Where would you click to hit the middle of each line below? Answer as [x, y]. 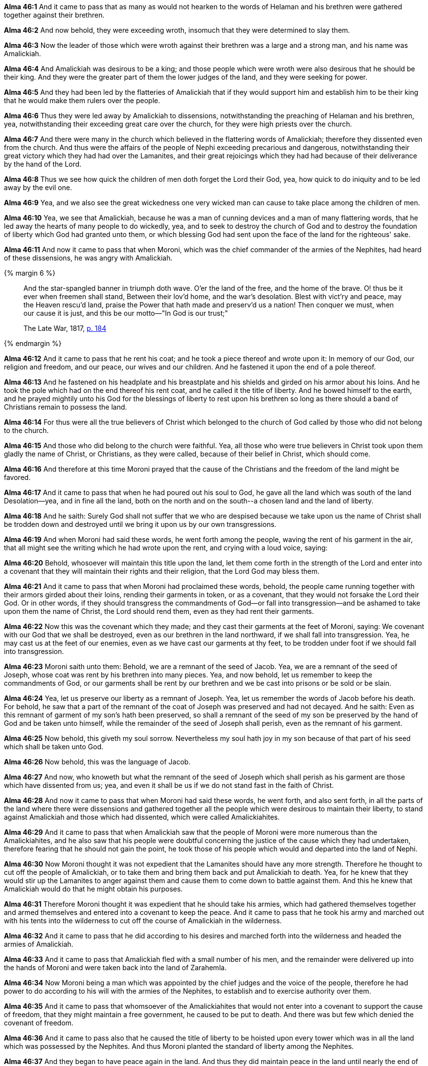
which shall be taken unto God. [54, 747]
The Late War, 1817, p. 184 [65, 328]
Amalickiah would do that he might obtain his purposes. [93, 889]
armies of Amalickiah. [39, 944]
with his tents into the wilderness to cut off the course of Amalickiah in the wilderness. [143, 921]
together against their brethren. [54, 15]
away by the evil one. [38, 187]
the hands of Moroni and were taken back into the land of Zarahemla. [115, 968]
